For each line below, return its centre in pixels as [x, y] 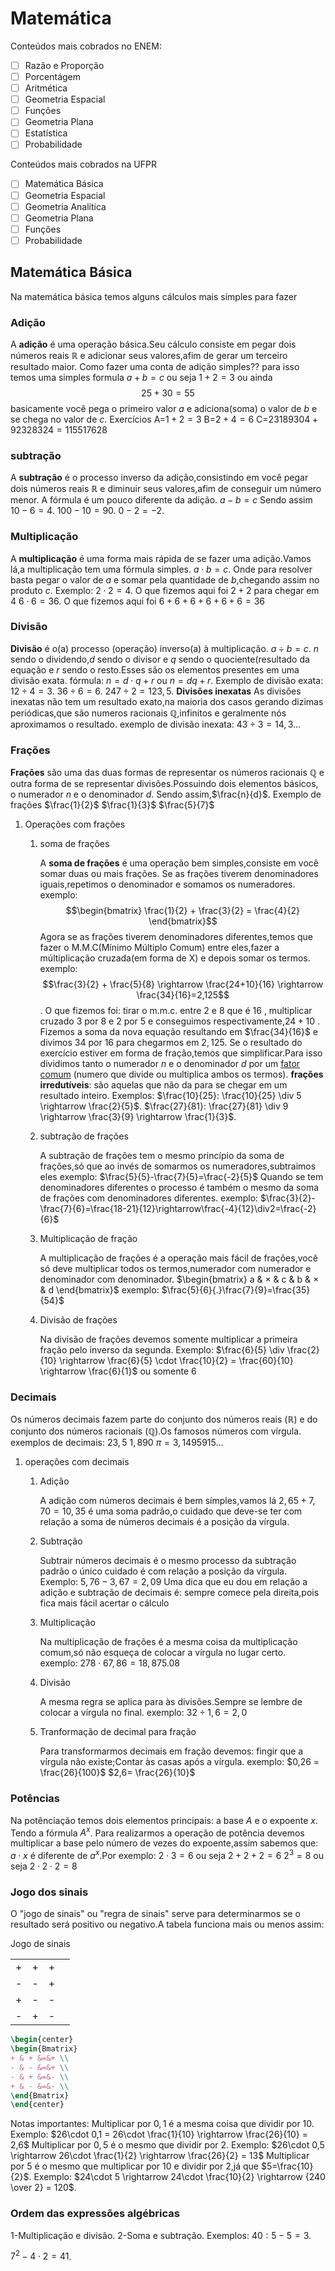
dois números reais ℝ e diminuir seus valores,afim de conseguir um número [166, 489]
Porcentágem [53, 76]
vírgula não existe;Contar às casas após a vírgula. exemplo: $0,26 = [179, 1762]
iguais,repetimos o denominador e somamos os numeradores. [167, 884]
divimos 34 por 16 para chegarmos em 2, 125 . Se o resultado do [171, 1043]
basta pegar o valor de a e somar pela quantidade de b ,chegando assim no [165, 579]
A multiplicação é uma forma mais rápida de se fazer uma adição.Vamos [161, 558]
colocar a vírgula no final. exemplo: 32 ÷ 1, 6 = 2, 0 [143, 1713]
